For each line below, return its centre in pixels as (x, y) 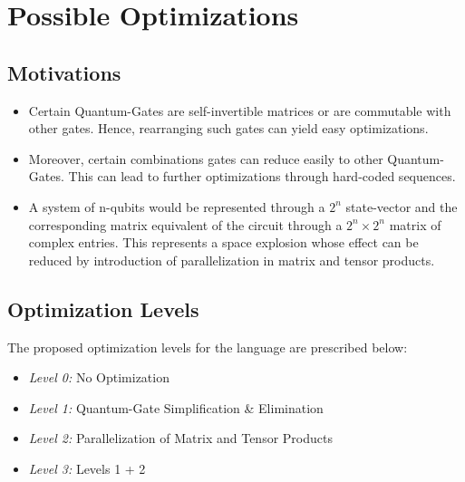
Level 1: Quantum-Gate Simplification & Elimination (176, 407)
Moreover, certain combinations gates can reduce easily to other (206, 158)
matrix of (415, 224)
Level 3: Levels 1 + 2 (87, 468)
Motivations (64, 72)
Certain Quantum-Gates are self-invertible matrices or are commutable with (240, 110)
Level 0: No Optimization (99, 377)
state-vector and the (402, 206)
